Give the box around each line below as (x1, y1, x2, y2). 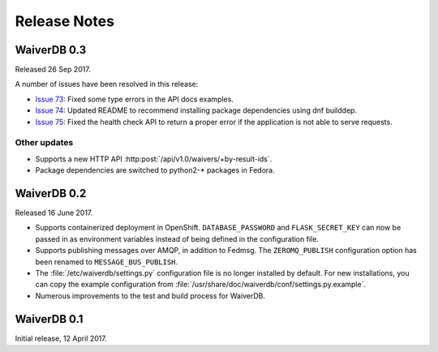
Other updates (15, 137, 74, 148)
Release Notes (15, 12, 115, 30)
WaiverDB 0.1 (15, 312, 84, 326)
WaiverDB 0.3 (15, 43, 87, 57)
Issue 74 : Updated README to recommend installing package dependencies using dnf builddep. (35, 105, 357, 115)
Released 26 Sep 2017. (15, 65, 91, 75)
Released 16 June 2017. (15, 208, 93, 218)
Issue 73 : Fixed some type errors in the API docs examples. (35, 94, 234, 104)
